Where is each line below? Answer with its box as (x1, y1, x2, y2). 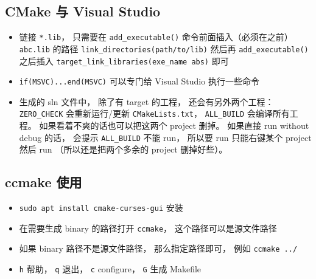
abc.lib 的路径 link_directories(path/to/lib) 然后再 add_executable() (19, 42, 309, 55)
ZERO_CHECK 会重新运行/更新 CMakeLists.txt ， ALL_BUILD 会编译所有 (19, 107, 290, 120)
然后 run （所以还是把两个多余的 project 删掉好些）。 (19, 143, 228, 156)
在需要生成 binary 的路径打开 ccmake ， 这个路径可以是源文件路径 (19, 221, 277, 234)
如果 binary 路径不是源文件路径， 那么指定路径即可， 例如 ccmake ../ (19, 242, 298, 255)
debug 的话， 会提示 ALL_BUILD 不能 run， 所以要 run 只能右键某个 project (19, 131, 312, 143)
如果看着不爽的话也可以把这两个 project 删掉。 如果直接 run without (39, 119, 309, 132)
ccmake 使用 (5, 173, 82, 191)
